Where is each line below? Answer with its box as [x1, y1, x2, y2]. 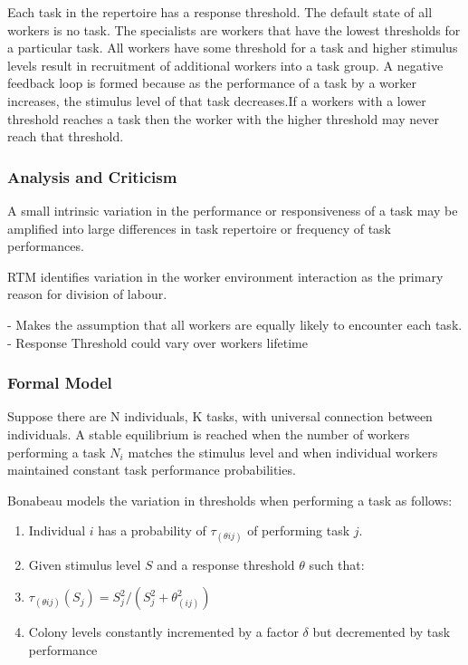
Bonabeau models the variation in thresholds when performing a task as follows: [7, 490, 453, 509]
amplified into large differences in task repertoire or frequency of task [7, 218, 392, 237]
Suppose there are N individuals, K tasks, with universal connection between [7, 407, 433, 426]
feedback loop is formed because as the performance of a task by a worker [7, 73, 416, 92]
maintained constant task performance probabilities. [7, 460, 296, 479]
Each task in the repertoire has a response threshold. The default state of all [7, 3, 433, 21]
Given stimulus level [28, 554, 141, 573]
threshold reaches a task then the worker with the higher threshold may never [7, 109, 439, 128]
